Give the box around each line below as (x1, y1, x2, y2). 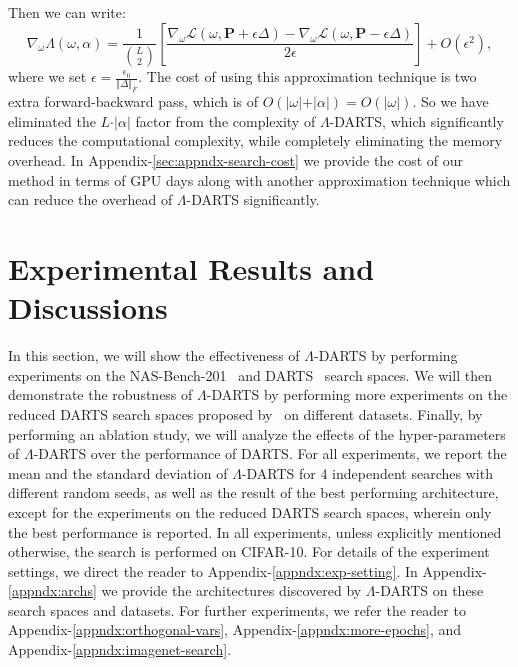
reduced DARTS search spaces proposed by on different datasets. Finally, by (8, 403, 483, 424)
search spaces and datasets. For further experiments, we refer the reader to (8, 599, 466, 620)
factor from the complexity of (135, 110, 316, 131)
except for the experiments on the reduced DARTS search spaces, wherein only (8, 501, 492, 522)
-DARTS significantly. (186, 189, 320, 210)
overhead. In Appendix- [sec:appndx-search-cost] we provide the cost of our (8, 150, 464, 171)
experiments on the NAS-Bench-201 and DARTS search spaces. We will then (8, 364, 492, 385)
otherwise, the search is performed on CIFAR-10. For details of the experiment (8, 541, 490, 562)
